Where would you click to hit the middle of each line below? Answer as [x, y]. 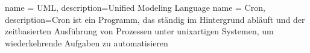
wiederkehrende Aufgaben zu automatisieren [87, 42]
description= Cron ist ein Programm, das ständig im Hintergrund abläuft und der [155, 19]
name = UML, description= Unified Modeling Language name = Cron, [135, 7]
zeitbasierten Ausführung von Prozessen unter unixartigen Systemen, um [139, 31]
